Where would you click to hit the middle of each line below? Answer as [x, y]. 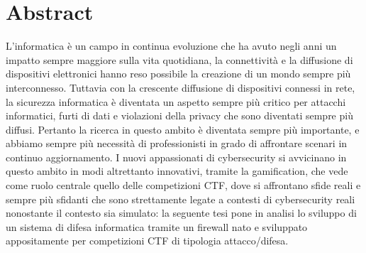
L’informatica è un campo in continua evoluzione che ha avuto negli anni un [171, 46]
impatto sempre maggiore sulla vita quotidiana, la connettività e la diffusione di [179, 59]
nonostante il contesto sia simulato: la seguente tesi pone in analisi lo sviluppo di [181, 213]
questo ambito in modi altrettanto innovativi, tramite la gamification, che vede [177, 171]
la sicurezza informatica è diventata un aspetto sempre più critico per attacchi [176, 101]
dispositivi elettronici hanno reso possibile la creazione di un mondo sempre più [178, 74]
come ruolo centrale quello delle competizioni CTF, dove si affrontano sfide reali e [183, 185]
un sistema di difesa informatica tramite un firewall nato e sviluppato [157, 226]
